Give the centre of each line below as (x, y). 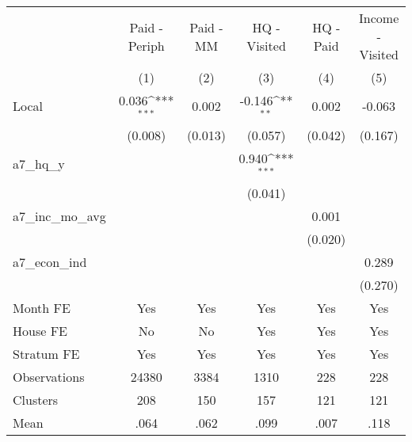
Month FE (42, 307)
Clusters (36, 399)
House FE (40, 330)
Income (379, 18)
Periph (146, 45)
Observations (49, 376)
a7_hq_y (39, 164)
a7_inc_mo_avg (59, 215)
